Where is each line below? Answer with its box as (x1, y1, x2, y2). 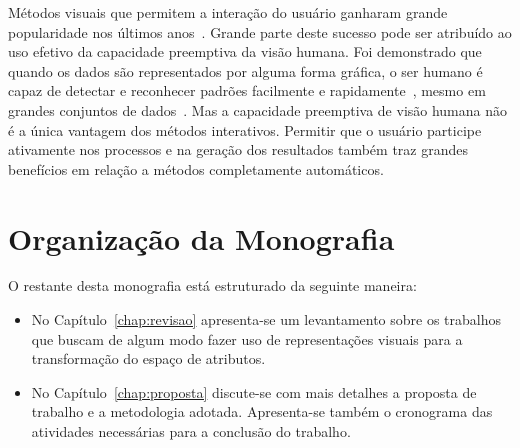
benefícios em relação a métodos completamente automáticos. (8, 158, 384, 179)
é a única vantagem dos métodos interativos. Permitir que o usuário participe (8, 119, 482, 140)
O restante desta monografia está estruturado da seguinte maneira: (8, 275, 417, 296)
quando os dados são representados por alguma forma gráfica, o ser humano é (8, 60, 483, 81)
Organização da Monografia (8, 217, 395, 258)
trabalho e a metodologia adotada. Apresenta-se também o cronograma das (31, 401, 493, 422)
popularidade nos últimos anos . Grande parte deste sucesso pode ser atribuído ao (8, 21, 512, 42)
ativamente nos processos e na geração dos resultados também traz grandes (8, 139, 469, 160)
